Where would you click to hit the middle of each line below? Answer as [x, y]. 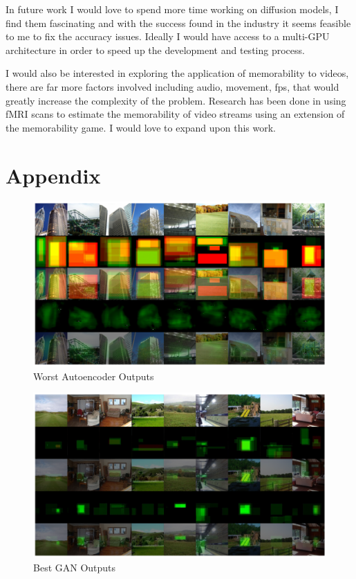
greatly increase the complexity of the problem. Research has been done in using [176, 100]
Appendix [53, 175]
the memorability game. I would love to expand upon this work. [141, 127]
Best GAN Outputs [75, 567]
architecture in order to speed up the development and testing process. [155, 50]
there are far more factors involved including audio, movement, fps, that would [172, 86]
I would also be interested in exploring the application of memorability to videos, [177, 73]
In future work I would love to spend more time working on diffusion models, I [172, 9]
